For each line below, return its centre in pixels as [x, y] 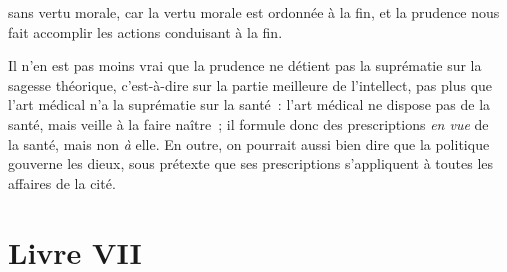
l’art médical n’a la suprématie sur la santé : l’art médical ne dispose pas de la [249, 104]
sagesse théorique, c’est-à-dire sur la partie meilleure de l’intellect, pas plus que [250, 84]
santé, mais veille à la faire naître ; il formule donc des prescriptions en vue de [248, 123]
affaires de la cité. [62, 182]
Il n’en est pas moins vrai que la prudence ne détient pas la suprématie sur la [245, 65]
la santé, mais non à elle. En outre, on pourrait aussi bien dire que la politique [249, 143]
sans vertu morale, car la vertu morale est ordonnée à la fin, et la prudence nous [254, 12]
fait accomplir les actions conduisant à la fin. [145, 31]
